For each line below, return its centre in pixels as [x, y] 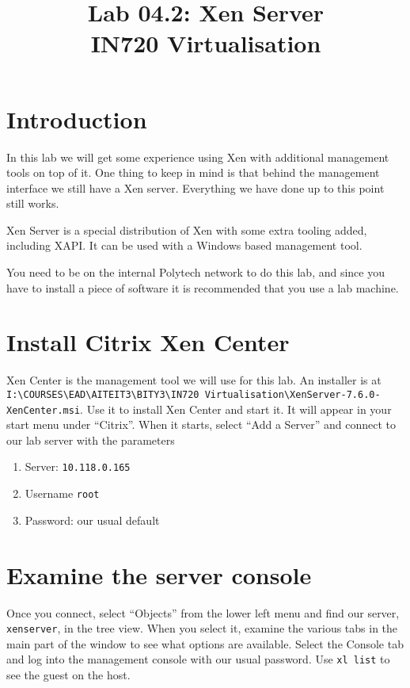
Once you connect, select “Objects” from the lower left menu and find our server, [203, 612]
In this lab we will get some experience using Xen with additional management [198, 157]
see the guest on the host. [68, 675]
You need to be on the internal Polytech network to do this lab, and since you [196, 272]
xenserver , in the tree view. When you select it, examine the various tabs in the [202, 628]
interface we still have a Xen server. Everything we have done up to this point [196, 187]
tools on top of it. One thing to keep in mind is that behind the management [193, 172]
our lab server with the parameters [91, 440]
